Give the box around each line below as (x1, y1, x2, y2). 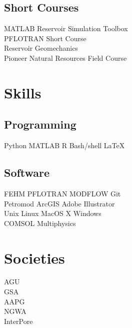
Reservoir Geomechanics (4, 43, 78, 53)
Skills (4, 82, 41, 102)
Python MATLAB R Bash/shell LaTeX (4, 140, 125, 151)
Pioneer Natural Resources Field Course (4, 52, 127, 63)
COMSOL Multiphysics (4, 217, 76, 228)
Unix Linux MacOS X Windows (4, 208, 101, 218)
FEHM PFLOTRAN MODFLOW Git (4, 188, 121, 198)
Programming (4, 117, 76, 132)
